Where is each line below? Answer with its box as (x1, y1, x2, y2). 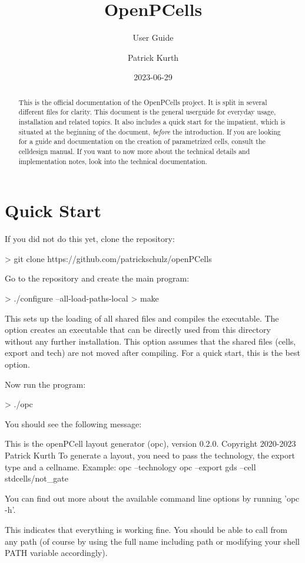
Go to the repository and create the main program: (5, 272, 190, 284)
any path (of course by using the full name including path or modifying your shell (5, 535, 300, 547)
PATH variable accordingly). (5, 546, 108, 559)
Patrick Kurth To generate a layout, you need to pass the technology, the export (5, 449, 295, 461)
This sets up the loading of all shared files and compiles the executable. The (5, 312, 279, 324)
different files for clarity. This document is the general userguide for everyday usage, (18, 107, 276, 117)
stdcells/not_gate (5, 472, 68, 485)
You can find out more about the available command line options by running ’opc (5, 492, 300, 504)
